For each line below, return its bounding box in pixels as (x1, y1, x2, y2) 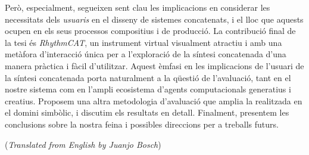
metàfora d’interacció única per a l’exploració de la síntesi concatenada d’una (5, 48, 286, 60)
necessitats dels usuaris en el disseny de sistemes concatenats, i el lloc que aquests (5, 13, 304, 25)
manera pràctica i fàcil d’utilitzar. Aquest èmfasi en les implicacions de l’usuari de (5, 59, 304, 72)
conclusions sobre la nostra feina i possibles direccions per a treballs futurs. (5, 117, 279, 130)
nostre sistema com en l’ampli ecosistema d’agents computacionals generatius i (5, 83, 291, 95)
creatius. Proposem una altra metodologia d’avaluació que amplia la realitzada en (5, 94, 302, 107)
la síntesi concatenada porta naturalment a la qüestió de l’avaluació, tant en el (5, 71, 291, 83)
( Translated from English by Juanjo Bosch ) (5, 138, 161, 150)
